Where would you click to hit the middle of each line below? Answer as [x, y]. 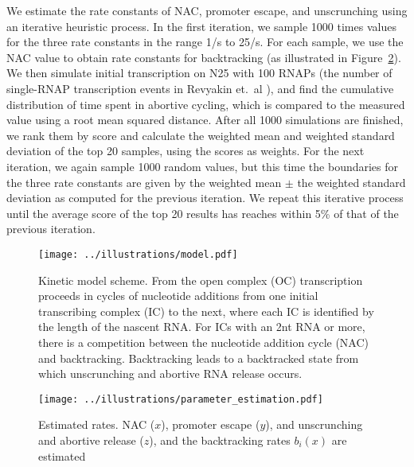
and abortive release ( [91, 440]
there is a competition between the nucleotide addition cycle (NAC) [204, 342]
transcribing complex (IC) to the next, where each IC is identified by [206, 311]
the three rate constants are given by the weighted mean [144, 182]
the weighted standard [352, 182]
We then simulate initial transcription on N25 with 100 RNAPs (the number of [199, 73]
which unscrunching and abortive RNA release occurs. [170, 374]
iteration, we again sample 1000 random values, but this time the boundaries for [203, 166]
